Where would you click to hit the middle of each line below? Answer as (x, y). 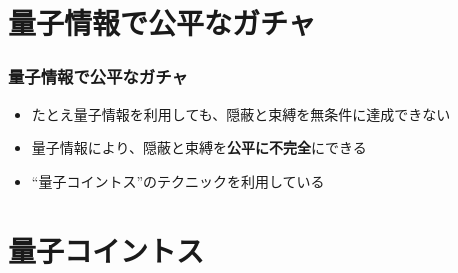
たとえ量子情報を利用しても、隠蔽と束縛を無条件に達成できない (241, 113)
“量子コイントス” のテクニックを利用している (178, 180)
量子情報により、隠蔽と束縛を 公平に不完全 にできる (199, 147)
